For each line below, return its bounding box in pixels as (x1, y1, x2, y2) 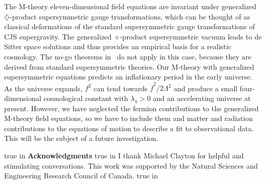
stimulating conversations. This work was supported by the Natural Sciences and (4, 160, 258, 171)
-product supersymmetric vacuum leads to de (119, 31, 262, 42)
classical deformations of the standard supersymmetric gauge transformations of (4, 21, 255, 32)
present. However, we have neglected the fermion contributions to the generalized (4, 103, 259, 113)
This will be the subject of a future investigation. (4, 133, 158, 144)
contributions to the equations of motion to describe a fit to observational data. (4, 122, 254, 133)
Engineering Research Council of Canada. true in (4, 170, 158, 181)
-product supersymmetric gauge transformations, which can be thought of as (9, 11, 250, 22)
